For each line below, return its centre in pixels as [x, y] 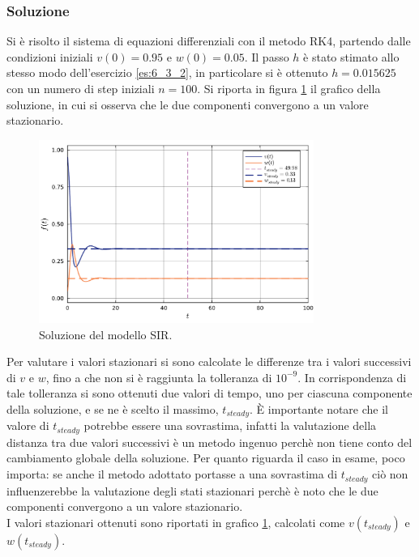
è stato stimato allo [351, 56]
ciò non [390, 474]
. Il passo [267, 56]
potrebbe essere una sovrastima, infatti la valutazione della [230, 425]
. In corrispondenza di [352, 377]
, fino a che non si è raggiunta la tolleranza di [159, 377]
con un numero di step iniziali [81, 88]
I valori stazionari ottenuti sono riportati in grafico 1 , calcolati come [176, 522]
